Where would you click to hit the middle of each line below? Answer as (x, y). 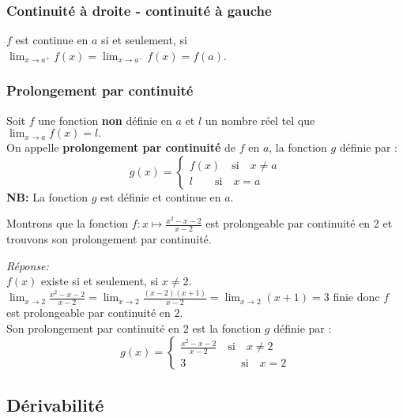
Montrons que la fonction (68, 223)
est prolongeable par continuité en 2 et (299, 223)
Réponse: (28, 265)
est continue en (52, 40)
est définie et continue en (161, 196)
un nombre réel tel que (260, 120)
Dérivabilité (55, 404)
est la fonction (227, 328)
